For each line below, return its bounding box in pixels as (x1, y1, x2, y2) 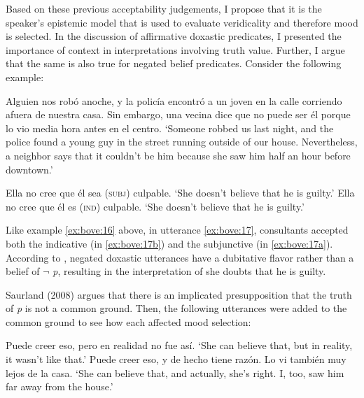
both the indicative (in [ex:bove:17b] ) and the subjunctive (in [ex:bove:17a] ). (6, 236, 333, 250)
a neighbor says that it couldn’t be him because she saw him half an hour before (6, 148, 351, 162)
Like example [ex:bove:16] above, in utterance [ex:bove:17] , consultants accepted (6, 222, 349, 237)
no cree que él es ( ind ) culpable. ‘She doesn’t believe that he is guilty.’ (6, 199, 304, 213)
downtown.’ (6, 162, 53, 176)
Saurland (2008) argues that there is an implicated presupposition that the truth (6, 287, 352, 301)
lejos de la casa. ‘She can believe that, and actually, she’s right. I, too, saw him (6, 365, 344, 380)
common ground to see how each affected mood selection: (6, 314, 251, 329)
